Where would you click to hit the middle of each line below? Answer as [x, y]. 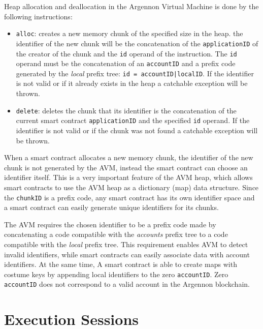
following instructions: [38, 16]
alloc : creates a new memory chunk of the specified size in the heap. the [129, 33]
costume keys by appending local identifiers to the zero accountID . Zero [116, 274]
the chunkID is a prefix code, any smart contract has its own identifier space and [129, 197]
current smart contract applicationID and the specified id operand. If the [133, 120]
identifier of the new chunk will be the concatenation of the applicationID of [137, 43]
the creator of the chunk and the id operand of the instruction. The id [126, 53]
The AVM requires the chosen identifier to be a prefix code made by [110, 224]
